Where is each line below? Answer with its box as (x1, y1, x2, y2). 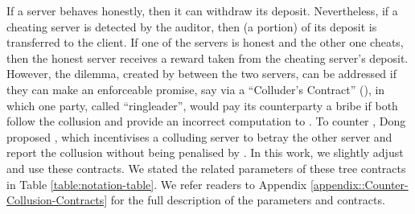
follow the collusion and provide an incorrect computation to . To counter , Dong (6, 113, 406, 130)
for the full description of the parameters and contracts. (110, 191, 385, 208)
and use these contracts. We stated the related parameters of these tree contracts (6, 159, 406, 176)
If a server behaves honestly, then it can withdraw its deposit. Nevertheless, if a (6, 2, 398, 19)
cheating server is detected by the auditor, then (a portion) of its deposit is (6, 18, 377, 35)
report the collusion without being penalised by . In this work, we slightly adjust (6, 144, 404, 161)
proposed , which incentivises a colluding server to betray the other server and (6, 128, 392, 145)
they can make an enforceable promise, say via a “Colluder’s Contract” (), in (6, 80, 385, 97)
